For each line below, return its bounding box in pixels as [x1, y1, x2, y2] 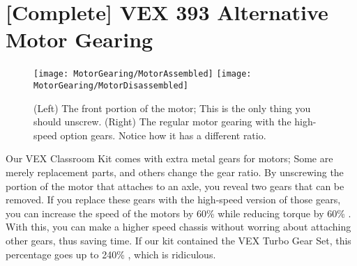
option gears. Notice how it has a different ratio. [60, 127, 266, 142]
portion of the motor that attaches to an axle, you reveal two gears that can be [6, 178, 344, 193]
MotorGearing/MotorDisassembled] [33, 80, 188, 91]
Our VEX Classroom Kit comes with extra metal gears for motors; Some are [6, 151, 333, 166]
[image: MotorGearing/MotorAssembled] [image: [33, 69, 252, 79]
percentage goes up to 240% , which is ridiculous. [6, 247, 216, 261]
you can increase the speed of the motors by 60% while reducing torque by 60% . [6, 205, 351, 220]
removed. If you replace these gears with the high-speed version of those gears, [6, 192, 341, 207]
